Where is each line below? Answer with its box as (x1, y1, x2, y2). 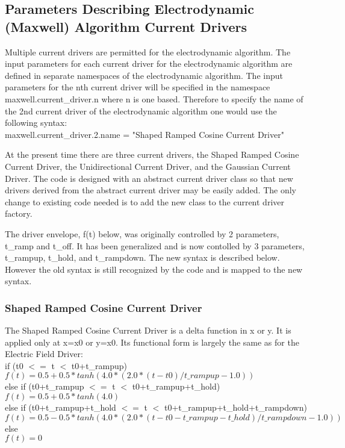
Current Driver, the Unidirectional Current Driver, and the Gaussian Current (5, 160, 291, 172)
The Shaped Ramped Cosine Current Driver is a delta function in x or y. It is (5, 324, 291, 337)
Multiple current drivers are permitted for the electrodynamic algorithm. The (5, 45, 291, 58)
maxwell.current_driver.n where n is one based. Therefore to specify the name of (5, 92, 303, 105)
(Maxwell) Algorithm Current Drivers (5, 17, 247, 36)
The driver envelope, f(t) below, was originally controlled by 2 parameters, (5, 227, 279, 240)
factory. (5, 207, 33, 220)
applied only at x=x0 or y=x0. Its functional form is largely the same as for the (5, 335, 299, 348)
